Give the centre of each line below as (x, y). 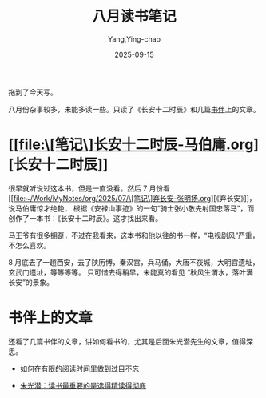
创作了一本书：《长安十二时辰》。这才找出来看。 (85, 218)
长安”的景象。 (31, 282)
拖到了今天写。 (33, 92)
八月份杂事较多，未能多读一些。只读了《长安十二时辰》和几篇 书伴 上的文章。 (134, 109)
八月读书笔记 (134, 16)
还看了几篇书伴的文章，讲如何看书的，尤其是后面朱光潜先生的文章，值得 (127, 341)
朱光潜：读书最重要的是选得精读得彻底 (83, 385)
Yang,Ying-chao (134, 39)
